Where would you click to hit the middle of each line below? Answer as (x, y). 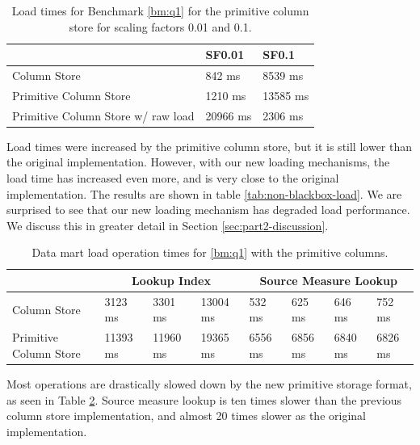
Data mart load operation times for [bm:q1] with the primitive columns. (210, 252)
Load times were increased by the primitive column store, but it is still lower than (210, 146)
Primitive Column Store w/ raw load (103, 115)
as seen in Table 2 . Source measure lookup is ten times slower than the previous (204, 399)
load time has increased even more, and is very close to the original (173, 178)
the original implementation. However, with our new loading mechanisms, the (198, 162)
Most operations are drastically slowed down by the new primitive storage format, (209, 383)
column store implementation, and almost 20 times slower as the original (186, 416)
